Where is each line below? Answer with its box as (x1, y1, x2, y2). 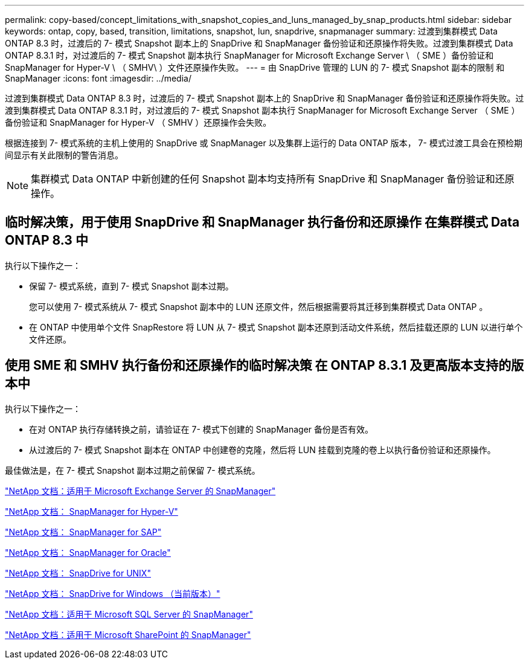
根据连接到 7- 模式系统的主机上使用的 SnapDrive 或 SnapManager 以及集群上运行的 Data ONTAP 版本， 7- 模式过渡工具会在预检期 (5, 138, 522, 148)
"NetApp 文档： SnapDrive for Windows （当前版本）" (5, 588, 220, 599)
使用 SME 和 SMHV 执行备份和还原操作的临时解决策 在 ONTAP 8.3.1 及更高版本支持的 (5, 358, 511, 373)
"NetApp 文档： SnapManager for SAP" (5, 526, 162, 537)
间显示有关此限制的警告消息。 (5, 150, 123, 160)
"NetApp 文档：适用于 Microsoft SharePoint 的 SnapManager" (5, 629, 251, 640)
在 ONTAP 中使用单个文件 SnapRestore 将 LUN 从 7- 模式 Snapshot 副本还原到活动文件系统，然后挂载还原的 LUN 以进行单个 (29, 321, 523, 332)
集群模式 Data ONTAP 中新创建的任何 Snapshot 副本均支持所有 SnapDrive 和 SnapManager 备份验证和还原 (31, 173, 515, 185)
